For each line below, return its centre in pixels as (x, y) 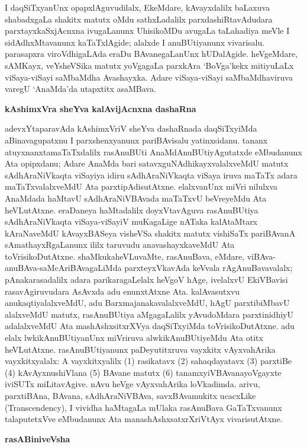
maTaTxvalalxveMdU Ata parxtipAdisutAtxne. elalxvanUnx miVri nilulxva (141, 186)
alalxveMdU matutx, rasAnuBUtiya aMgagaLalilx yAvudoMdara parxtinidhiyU (149, 314)
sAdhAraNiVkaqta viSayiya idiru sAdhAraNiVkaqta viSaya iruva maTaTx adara (151, 175)
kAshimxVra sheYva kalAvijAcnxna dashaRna (101, 108)
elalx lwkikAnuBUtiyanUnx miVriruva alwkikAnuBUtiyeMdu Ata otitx (134, 338)
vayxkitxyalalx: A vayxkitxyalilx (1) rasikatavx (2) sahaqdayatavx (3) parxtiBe (148, 361)
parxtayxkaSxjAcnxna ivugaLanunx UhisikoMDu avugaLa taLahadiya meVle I (147, 31)
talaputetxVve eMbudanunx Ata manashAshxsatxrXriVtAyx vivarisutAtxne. (144, 419)
